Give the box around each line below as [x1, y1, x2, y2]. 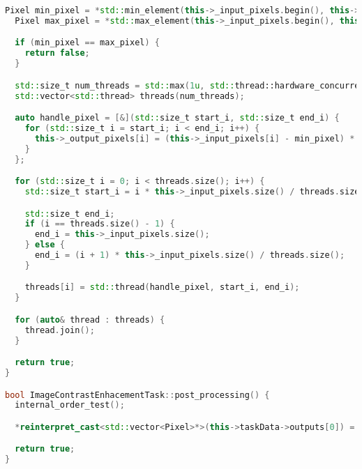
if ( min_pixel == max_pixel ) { [15, 38, 160, 48]
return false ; [24, 48, 90, 59]
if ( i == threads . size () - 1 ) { [24, 219, 175, 229]
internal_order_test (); [15, 400, 125, 410]
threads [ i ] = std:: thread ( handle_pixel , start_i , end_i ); [24, 282, 300, 293]
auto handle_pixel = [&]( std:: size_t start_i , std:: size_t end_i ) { [15, 113, 340, 123]
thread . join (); [24, 325, 95, 335]
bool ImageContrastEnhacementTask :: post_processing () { [5, 390, 270, 400]
